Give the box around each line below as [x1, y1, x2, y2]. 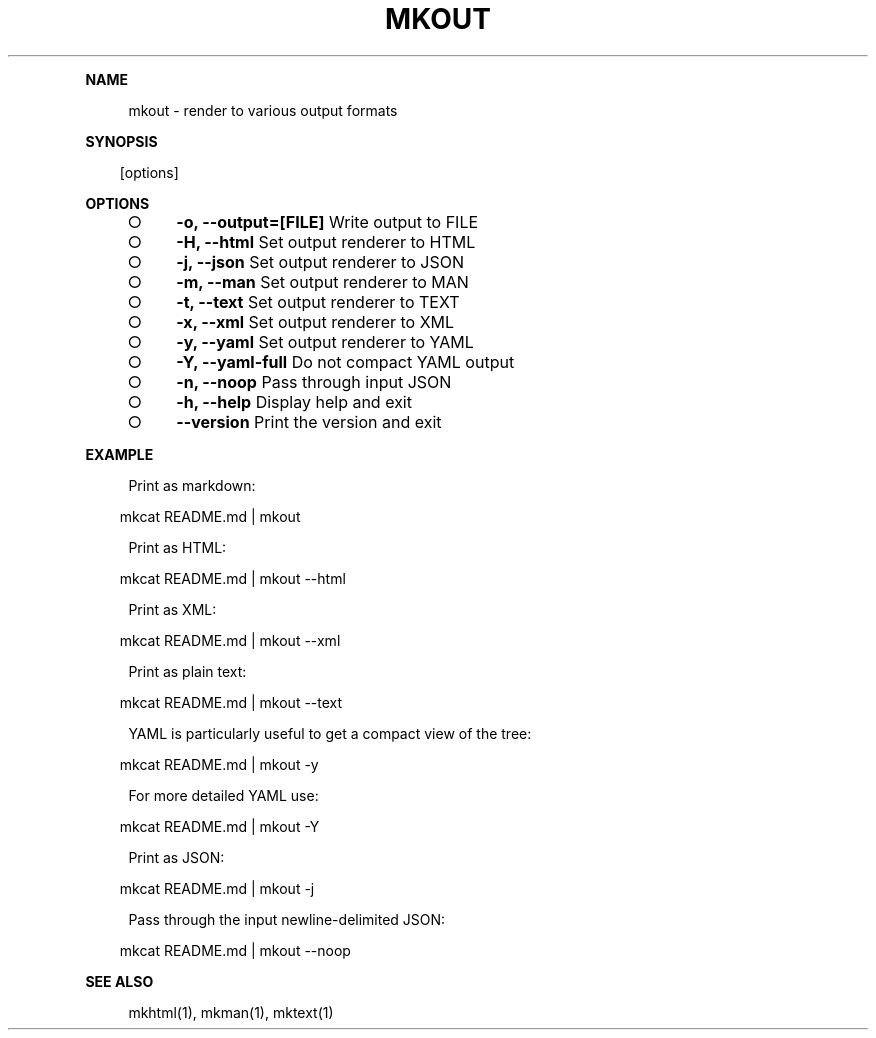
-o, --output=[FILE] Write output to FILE [176, 211, 479, 232]
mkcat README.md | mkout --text [119, 693, 343, 711]
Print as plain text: [128, 662, 247, 680]
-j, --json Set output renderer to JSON [176, 251, 464, 272]
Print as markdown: [128, 476, 256, 494]
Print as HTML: [128, 538, 227, 556]
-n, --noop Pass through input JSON [176, 371, 452, 392]
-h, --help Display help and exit [176, 391, 412, 412]
